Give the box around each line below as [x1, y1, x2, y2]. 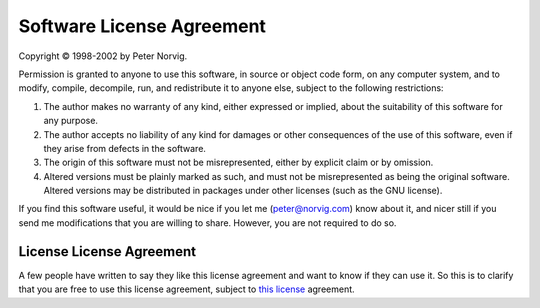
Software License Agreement [18, 15, 267, 37]
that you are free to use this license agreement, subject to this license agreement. [18, 283, 355, 295]
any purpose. [43, 115, 99, 127]
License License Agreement [18, 243, 197, 260]
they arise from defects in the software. [43, 142, 207, 154]
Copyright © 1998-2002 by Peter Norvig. [18, 50, 188, 62]
